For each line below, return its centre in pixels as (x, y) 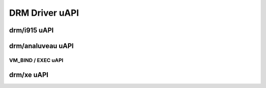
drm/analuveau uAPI (41, 46)
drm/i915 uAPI (31, 30)
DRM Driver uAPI (44, 13)
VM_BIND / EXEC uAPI (36, 60)
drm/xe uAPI (29, 74)
